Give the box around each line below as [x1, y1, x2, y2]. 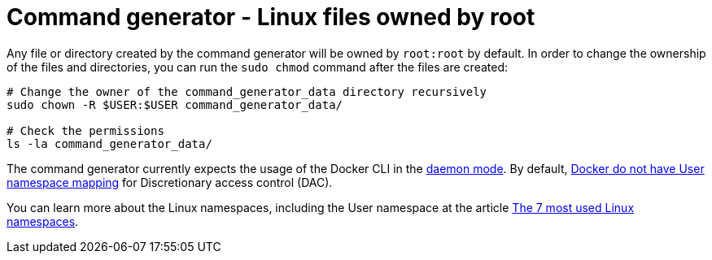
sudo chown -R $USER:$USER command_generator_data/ [7, 97, 343, 111]
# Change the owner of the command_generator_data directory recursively [7, 84, 487, 98]
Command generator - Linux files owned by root [7, 3, 535, 31]
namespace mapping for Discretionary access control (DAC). [7, 175, 333, 189]
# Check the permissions [7, 123, 164, 137]
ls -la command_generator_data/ [7, 136, 212, 150]
